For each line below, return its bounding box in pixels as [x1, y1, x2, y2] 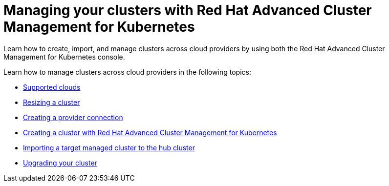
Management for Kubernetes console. [3, 52, 125, 61]
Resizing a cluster [23, 98, 80, 106]
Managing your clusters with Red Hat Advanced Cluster [3, 2, 372, 19]
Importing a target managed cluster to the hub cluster [23, 143, 195, 152]
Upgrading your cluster [23, 158, 97, 167]
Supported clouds [23, 83, 81, 91]
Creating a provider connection [23, 113, 123, 122]
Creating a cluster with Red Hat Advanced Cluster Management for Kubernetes [23, 128, 277, 137]
